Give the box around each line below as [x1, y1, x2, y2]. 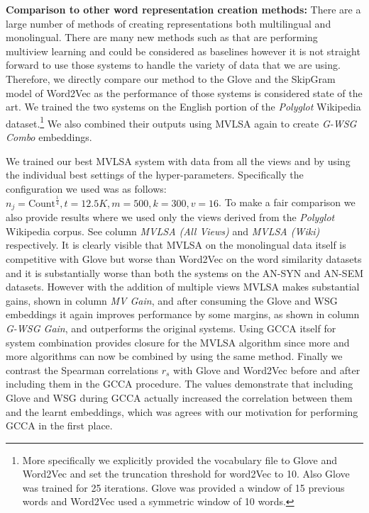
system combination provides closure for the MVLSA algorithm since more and [6, 334, 350, 349]
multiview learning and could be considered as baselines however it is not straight [6, 43, 360, 58]
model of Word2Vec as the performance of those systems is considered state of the [6, 85, 363, 100]
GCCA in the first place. [6, 418, 113, 433]
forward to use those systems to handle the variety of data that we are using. [6, 57, 341, 72]
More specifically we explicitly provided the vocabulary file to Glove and [22, 452, 338, 467]
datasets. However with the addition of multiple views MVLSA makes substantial [6, 279, 360, 294]
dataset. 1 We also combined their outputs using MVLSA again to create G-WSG [6, 113, 357, 130]
